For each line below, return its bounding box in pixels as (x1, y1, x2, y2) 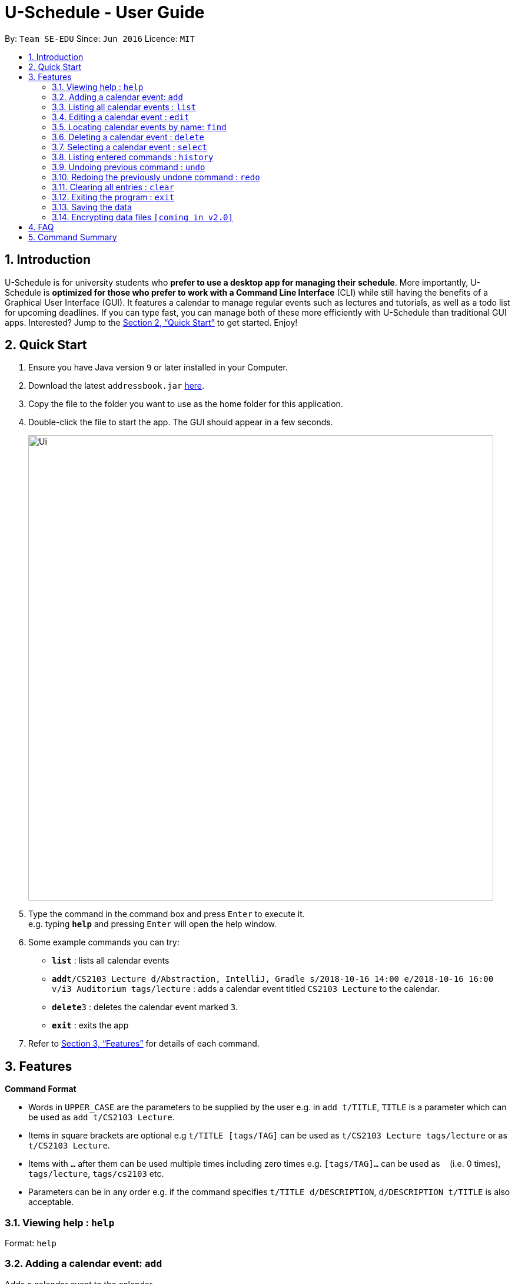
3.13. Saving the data (52, 201, 132, 212)
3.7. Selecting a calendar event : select (52, 141, 208, 152)
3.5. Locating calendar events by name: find (52, 121, 227, 132)
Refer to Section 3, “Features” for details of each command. (28, 1038, 260, 1049)
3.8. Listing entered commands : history (52, 151, 214, 162)
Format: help (5, 1238, 57, 1249)
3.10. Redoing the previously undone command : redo (52, 171, 260, 182)
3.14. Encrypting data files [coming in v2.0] (52, 211, 233, 222)
